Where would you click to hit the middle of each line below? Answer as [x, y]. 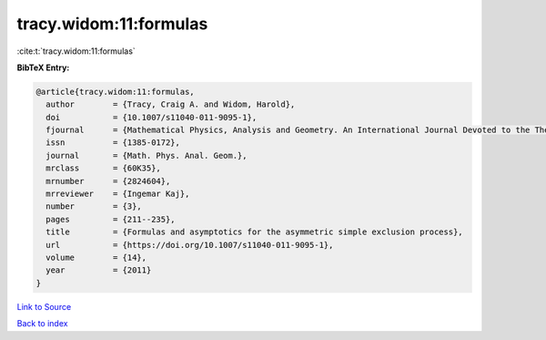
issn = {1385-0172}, [113, 143]
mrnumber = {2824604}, [108, 181]
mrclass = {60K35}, [103, 168]
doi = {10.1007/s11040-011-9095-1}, [152, 117]
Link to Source [44, 306]
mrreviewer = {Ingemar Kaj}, [118, 194]
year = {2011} [99, 270]
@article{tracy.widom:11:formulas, [115, 92]
